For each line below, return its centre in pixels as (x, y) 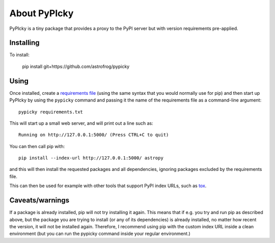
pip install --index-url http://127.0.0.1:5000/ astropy (91, 158)
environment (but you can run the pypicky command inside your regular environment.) (100, 234)
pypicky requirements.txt (51, 112)
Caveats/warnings (39, 200)
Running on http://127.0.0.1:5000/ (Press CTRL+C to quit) (94, 135)
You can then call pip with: (37, 146)
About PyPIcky (42, 13)
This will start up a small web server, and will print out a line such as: (81, 123)
